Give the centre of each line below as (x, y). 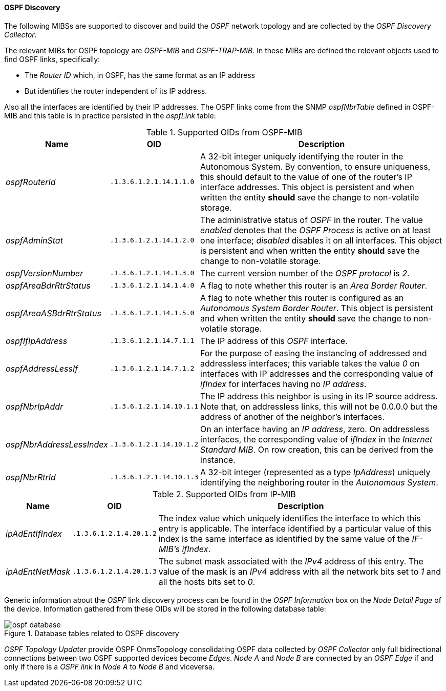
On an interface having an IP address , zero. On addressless (315, 429)
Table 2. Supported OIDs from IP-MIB (224, 494)
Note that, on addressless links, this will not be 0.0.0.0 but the (319, 406)
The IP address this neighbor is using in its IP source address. (319, 396)
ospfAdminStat (34, 240)
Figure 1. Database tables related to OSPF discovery (92, 633)
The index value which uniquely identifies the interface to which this (290, 518)
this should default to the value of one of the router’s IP (306, 177)
